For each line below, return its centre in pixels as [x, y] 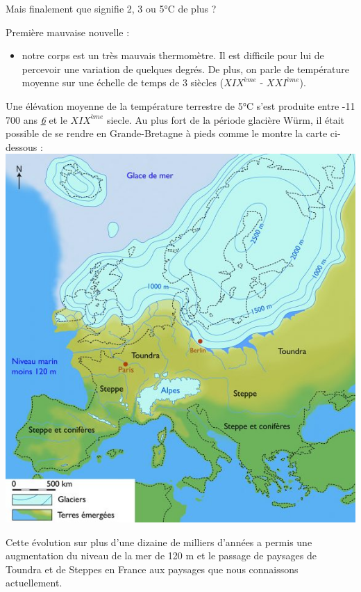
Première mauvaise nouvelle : [68, 32]
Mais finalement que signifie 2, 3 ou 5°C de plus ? [111, 8]
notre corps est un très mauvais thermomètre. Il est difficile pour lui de [173, 55]
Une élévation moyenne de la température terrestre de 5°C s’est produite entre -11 [180, 105]
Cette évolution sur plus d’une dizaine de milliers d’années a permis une [159, 542]
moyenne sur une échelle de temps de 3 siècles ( [123, 82]
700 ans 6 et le [36, 119]
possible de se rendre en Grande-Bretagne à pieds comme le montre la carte [167, 133]
